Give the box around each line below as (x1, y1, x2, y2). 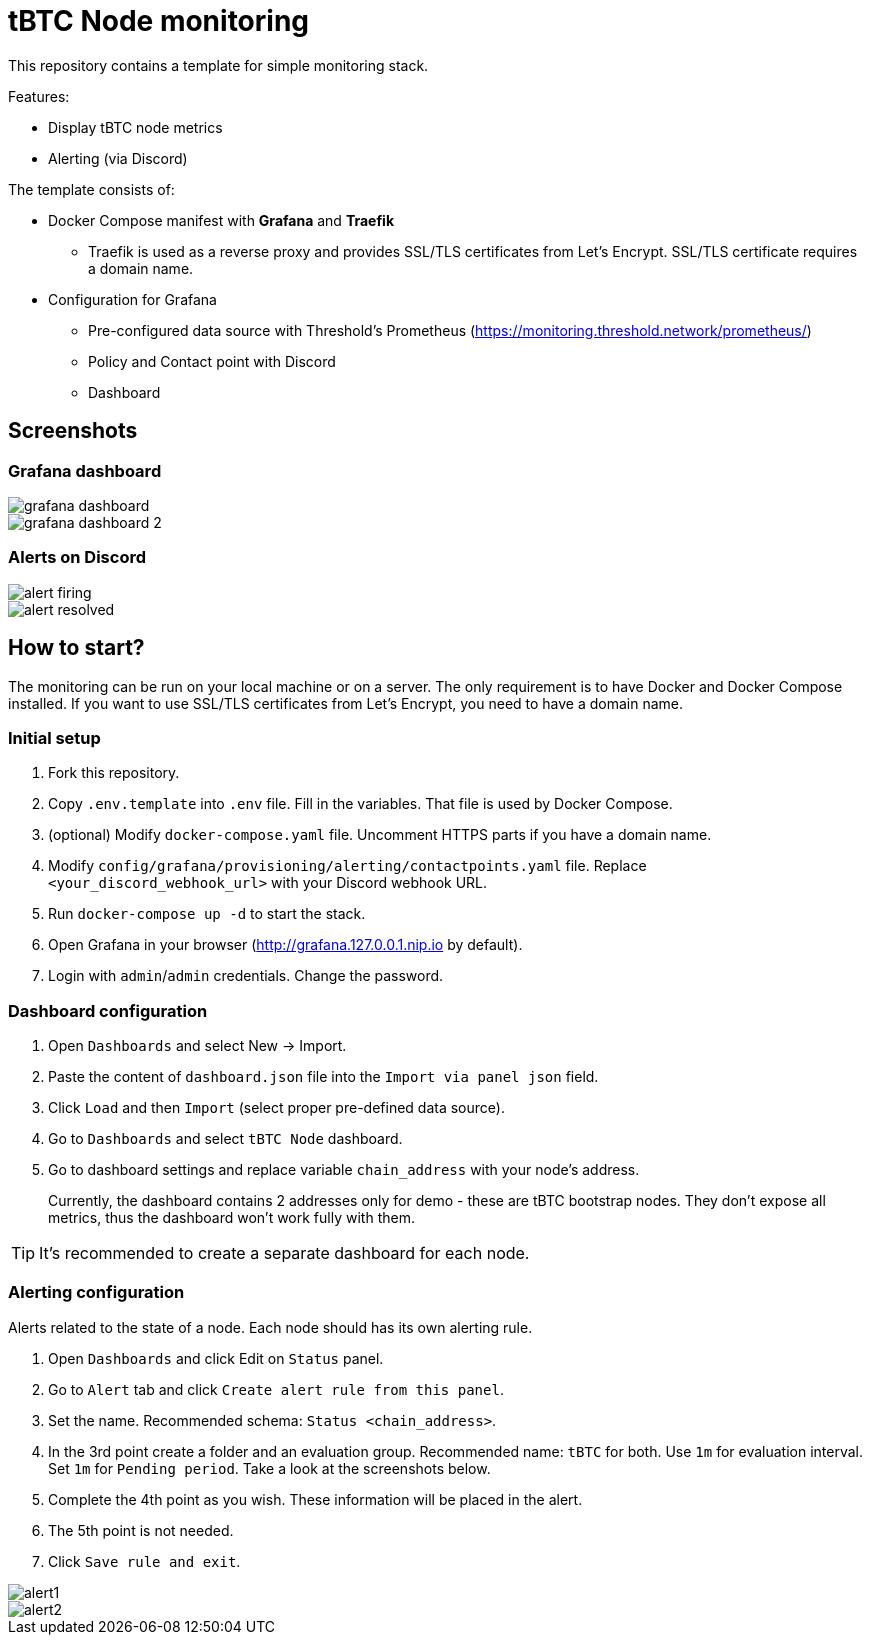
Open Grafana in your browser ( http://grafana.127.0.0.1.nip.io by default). (48, 936, 523, 954)
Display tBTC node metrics (48, 118, 223, 136)
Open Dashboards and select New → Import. (48, 1037, 347, 1055)
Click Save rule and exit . (48, 1552, 241, 1570)
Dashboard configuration (8, 1000, 208, 1021)
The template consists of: (8, 180, 175, 198)
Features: (8, 87, 70, 105)
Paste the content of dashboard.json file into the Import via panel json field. (48, 1068, 599, 1086)
